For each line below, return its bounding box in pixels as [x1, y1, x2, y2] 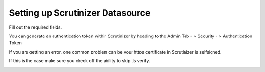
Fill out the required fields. [9, 24, 62, 30]
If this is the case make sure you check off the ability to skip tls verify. [9, 58, 150, 64]
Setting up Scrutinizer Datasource [9, 7, 151, 18]
